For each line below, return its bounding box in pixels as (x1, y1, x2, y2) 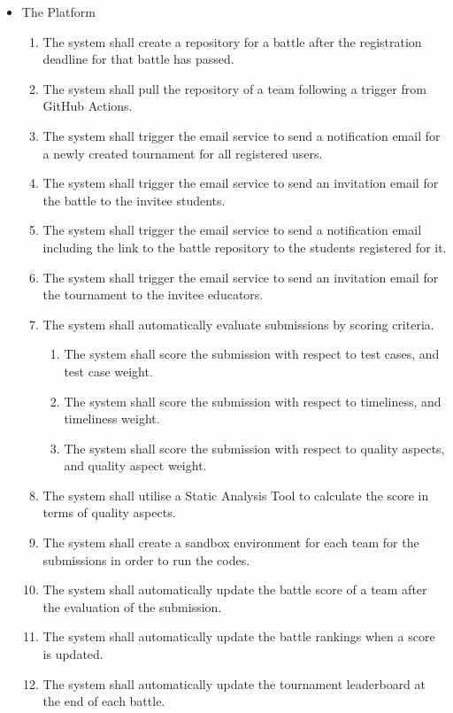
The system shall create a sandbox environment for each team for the (42, 533, 419, 552)
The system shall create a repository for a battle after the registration (42, 32, 422, 50)
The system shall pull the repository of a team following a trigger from (42, 79, 426, 97)
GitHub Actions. (42, 97, 133, 115)
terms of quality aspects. (42, 503, 176, 522)
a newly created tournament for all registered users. (42, 143, 323, 162)
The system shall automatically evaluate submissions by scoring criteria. (42, 314, 434, 333)
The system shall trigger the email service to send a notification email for (42, 126, 441, 144)
